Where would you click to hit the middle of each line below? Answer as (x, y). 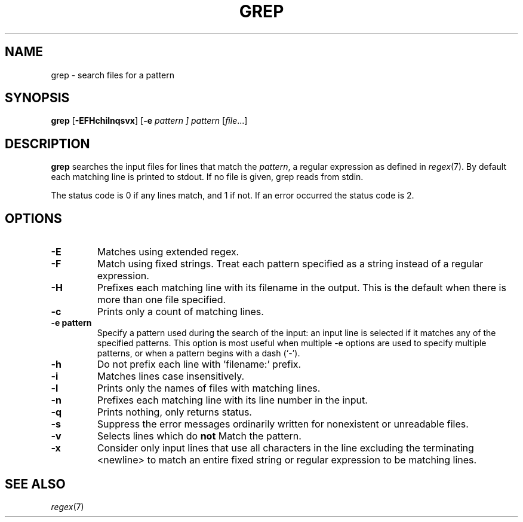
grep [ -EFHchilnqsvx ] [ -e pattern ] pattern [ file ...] (149, 121)
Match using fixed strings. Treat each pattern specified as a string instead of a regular (290, 264)
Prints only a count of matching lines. (180, 312)
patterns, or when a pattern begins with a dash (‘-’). (199, 353)
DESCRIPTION (47, 144)
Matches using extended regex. (168, 252)
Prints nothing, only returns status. (174, 412)
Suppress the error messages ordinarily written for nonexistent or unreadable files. (283, 424)
